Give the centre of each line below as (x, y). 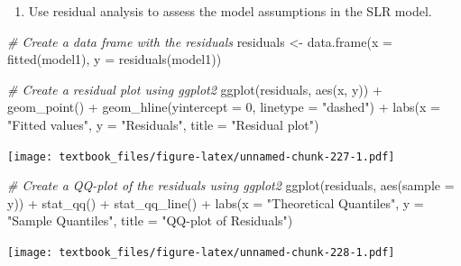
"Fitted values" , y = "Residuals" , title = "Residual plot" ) (163, 124)
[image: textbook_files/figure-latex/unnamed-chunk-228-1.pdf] (201, 252)
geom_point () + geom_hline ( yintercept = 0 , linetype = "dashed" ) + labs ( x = (224, 107)
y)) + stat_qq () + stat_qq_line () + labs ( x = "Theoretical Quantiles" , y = (216, 202)
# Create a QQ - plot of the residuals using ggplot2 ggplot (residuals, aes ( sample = (231, 185)
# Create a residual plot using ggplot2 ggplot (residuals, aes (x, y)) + (195, 89)
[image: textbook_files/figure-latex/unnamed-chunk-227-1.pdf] (201, 156)
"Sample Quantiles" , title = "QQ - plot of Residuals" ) (150, 220)
